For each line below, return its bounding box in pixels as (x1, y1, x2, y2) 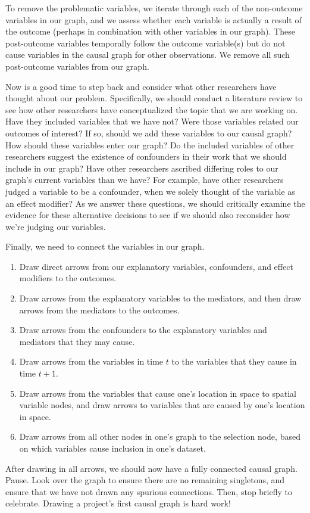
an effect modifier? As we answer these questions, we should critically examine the (5, 197, 305, 209)
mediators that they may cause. (19, 335, 135, 347)
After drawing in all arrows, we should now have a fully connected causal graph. (5, 462, 298, 474)
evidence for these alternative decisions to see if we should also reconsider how (5, 209, 290, 221)
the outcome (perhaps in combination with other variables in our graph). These (5, 25, 295, 38)
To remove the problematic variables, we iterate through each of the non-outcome (5, 2, 303, 14)
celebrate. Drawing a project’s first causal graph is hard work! (5, 497, 231, 509)
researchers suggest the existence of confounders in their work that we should (5, 150, 287, 163)
